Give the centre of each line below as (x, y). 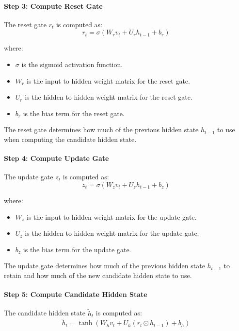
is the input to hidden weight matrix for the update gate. (112, 217)
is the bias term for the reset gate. (74, 113)
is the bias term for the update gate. (77, 249)
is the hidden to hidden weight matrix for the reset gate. (109, 97)
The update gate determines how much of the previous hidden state (104, 266)
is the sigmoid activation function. (72, 64)
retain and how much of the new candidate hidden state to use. (98, 275)
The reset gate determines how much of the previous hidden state (101, 130)
